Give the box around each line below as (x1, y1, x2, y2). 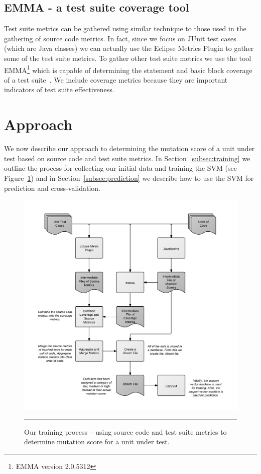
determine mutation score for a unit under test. (24, 436, 170, 447)
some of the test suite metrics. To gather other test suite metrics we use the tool (4, 52, 251, 63)
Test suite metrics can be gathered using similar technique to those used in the (4, 23, 246, 34)
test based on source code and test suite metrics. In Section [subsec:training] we (4, 153, 250, 163)
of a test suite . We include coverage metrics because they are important (4, 74, 228, 85)
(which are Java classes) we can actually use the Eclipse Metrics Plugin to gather (4, 43, 254, 53)
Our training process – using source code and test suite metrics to (24, 426, 227, 437)
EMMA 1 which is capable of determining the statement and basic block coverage (4, 63, 252, 75)
